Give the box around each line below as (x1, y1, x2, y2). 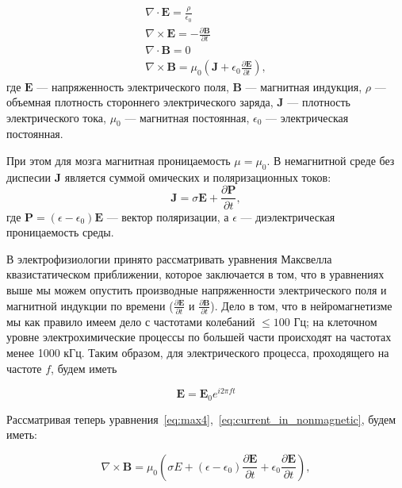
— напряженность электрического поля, (36, 78, 229, 94)
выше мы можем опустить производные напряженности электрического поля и (6, 281, 387, 298)
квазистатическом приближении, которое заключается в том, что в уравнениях (6, 266, 385, 282)
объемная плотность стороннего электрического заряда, (6, 94, 274, 110)
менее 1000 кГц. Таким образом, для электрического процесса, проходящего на (6, 344, 389, 360)
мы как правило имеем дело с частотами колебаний (6, 313, 255, 329)
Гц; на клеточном (293, 313, 377, 329)
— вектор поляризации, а (106, 208, 229, 225)
